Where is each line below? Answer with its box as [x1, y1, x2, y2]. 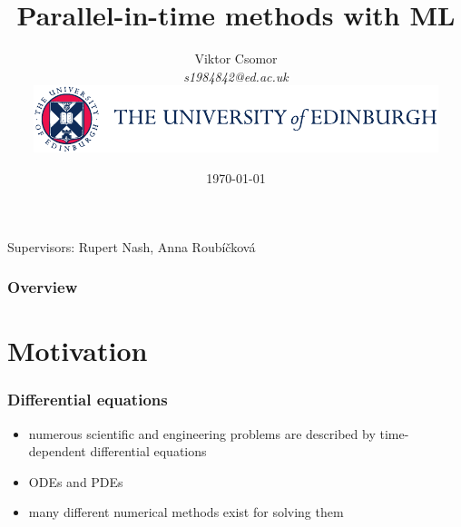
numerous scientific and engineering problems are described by [28, 424, 376, 443]
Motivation [7, 332, 148, 369]
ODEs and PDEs [28, 472, 123, 491]
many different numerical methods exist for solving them [28, 503, 344, 522]
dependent [28, 442, 86, 461]
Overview [7, 276, 78, 298]
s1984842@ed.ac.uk [183, 66, 289, 85]
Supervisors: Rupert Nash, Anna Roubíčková [7, 237, 256, 256]
